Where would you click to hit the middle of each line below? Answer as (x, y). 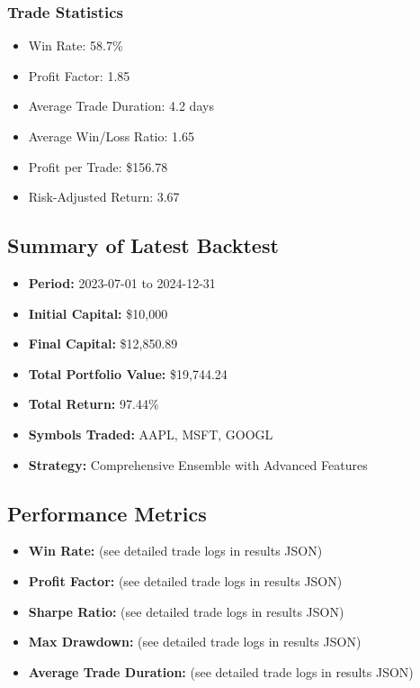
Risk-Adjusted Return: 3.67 (104, 197)
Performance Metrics (107, 513)
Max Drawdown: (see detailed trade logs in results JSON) (195, 642)
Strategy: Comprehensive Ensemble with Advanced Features (198, 464)
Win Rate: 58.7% (76, 45)
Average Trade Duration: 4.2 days (121, 106)
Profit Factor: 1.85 (79, 75)
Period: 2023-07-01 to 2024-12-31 (122, 282)
